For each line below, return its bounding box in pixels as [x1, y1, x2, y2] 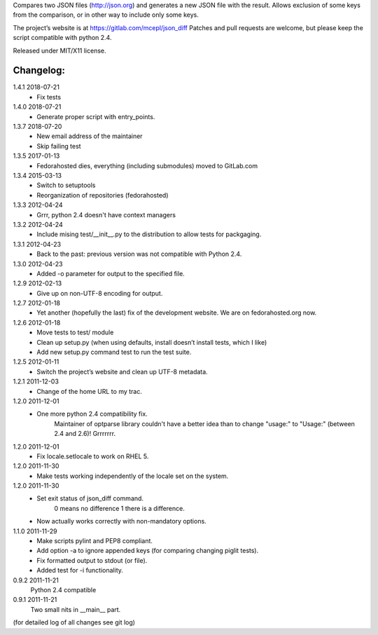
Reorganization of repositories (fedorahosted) [36, 191, 169, 199]
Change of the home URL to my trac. [36, 387, 143, 395]
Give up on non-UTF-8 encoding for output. [36, 289, 163, 297]
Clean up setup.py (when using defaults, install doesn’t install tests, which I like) [36, 338, 267, 346]
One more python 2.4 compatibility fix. [36, 410, 148, 418]
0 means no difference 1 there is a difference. [54, 504, 185, 512]
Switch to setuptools [36, 181, 96, 189]
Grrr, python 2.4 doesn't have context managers [36, 210, 176, 219]
